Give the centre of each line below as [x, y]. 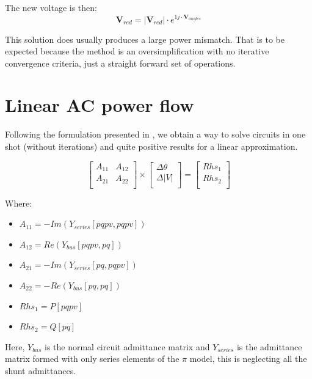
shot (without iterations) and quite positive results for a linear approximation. [151, 146]
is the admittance [269, 346]
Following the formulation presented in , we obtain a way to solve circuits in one [155, 134]
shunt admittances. [41, 370]
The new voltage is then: [51, 7]
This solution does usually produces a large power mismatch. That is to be [145, 39]
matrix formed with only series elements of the [92, 359]
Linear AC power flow [100, 105]
